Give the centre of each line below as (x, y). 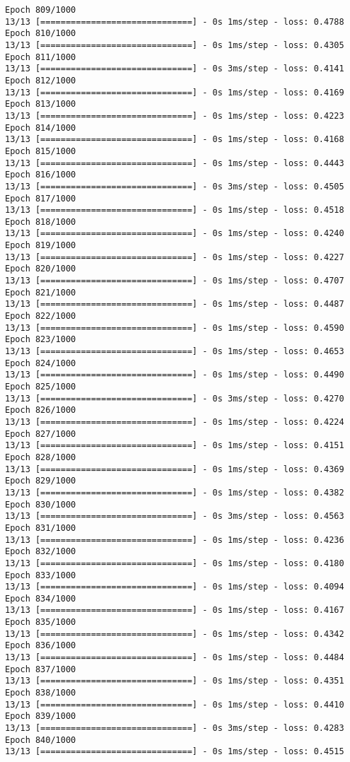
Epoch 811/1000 (41, 57)
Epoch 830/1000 (41, 504)
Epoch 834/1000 (41, 598)
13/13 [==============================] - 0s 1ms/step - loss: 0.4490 (175, 375)
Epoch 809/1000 (41, 10)
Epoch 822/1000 (41, 316)
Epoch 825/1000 (41, 387)
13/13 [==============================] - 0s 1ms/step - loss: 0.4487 (175, 304)
